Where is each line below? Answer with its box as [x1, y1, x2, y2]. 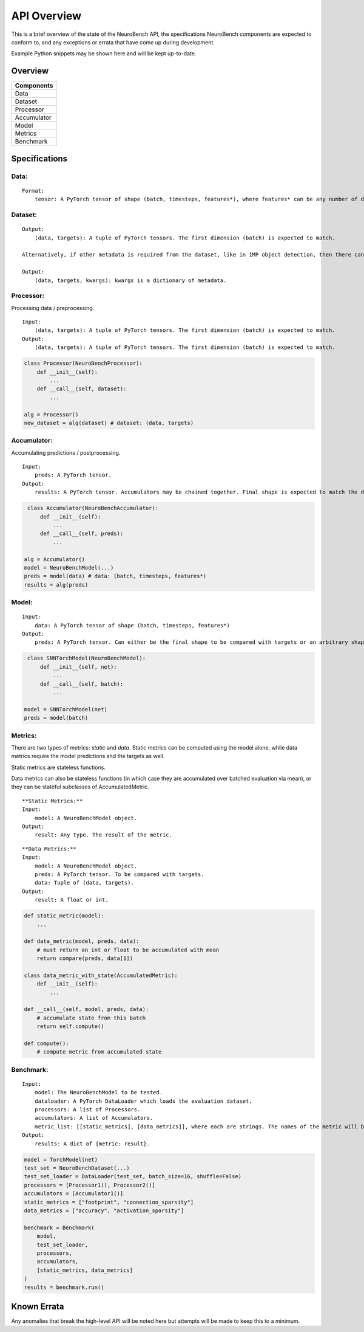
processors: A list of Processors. [34, 1106, 141, 1113]
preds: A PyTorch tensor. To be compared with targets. [34, 871, 204, 878]
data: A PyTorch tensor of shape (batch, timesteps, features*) [34, 622, 230, 629]
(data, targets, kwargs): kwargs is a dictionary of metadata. [34, 277, 227, 284]
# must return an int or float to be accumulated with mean [36, 946, 220, 953]
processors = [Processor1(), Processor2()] [24, 1181, 156, 1189]
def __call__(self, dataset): [36, 385, 127, 392]
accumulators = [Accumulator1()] [24, 1190, 124, 1197]
